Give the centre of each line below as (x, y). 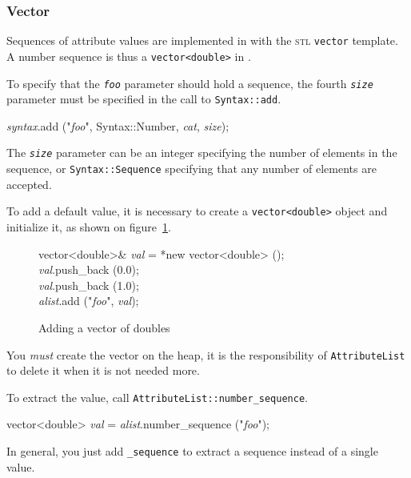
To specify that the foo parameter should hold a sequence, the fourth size (190, 83)
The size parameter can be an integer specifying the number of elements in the (202, 153)
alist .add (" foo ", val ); (89, 301)
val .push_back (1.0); (89, 285)
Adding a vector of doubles (104, 327)
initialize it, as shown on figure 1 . (89, 227)
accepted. (29, 184)
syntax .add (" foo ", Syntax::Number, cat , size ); (118, 125)
